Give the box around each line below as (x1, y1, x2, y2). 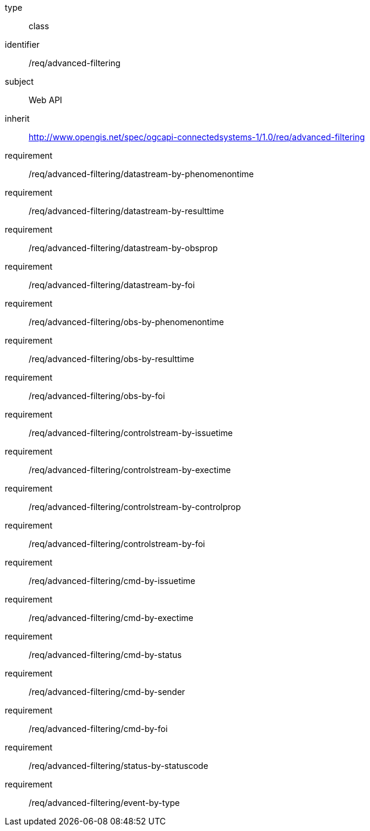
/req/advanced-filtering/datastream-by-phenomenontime (29, 169, 254, 179)
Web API (29, 95, 63, 105)
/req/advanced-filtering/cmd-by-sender (29, 687, 186, 697)
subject (5, 76, 34, 87)
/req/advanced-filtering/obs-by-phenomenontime (29, 317, 224, 327)
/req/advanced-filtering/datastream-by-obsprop (29, 243, 218, 253)
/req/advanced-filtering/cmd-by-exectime (29, 613, 194, 623)
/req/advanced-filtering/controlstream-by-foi (29, 539, 205, 549)
